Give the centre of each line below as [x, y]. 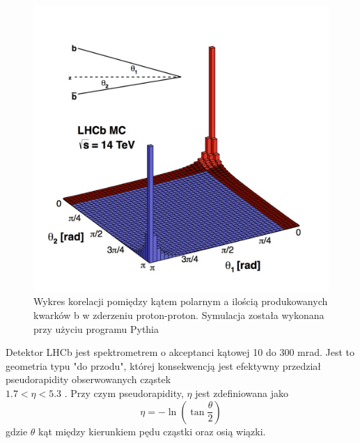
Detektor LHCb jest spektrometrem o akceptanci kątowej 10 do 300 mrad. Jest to [180, 352]
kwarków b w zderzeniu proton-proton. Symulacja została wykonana [179, 314]
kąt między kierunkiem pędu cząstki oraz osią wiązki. [152, 431]
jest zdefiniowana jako [242, 393]
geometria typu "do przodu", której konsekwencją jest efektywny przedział [163, 365]
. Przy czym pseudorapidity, [124, 393]
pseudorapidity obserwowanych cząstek [88, 379]
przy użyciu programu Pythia [96, 328]
